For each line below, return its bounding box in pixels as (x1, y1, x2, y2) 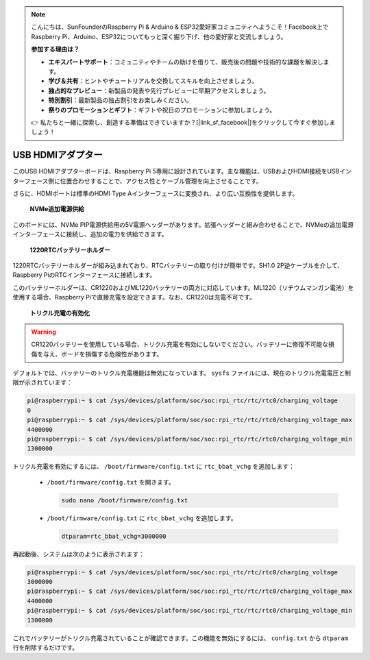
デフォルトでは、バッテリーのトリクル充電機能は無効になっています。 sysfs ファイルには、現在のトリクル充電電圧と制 (12, 369, 351, 377)
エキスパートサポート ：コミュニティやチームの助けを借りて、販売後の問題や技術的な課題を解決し (48, 58, 323, 66)
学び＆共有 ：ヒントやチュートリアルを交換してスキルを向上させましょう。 (48, 77, 258, 85)
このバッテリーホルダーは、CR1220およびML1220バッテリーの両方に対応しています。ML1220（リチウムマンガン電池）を (12, 283, 354, 291)
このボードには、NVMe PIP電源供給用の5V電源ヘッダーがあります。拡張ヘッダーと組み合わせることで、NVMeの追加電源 (12, 220, 354, 229)
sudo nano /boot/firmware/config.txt (61, 496, 188, 504)
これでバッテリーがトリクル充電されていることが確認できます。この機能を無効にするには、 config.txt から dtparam (12, 634, 349, 642)
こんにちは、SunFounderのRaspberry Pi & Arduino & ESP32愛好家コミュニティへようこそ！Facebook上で (31, 23, 329, 31)
